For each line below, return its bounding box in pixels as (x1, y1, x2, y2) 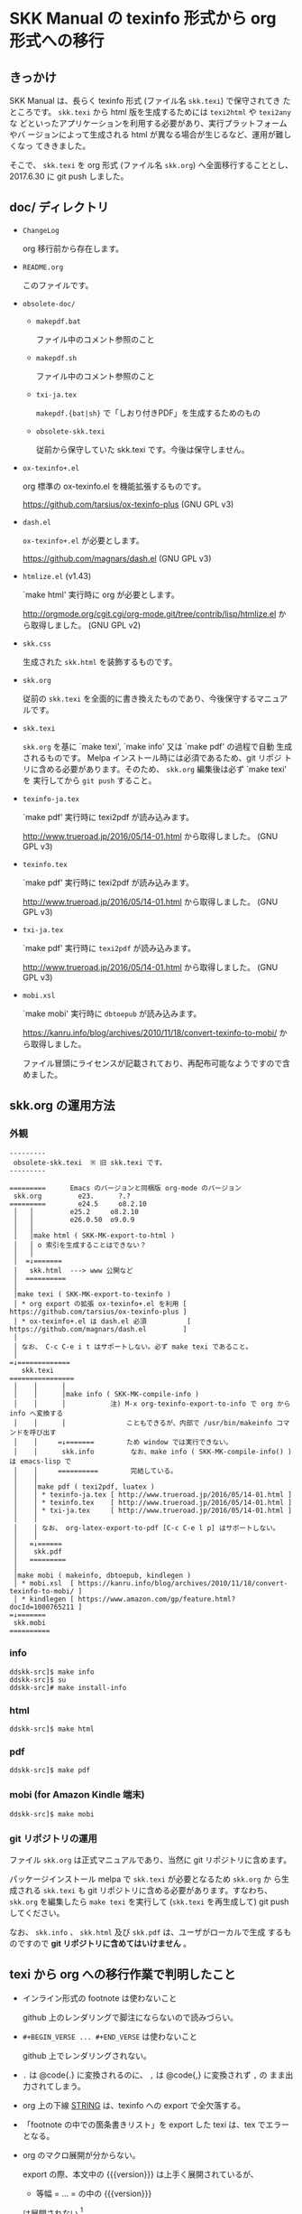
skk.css (22, 639, 51, 649)
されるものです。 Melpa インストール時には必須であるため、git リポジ (22, 752, 282, 763)
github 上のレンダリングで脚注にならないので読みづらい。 (22, 2012, 239, 2022)
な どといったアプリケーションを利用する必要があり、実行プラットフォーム (9, 118, 288, 128)
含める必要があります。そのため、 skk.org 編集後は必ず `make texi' (38, 763, 287, 774)
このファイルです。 (22, 279, 94, 290)
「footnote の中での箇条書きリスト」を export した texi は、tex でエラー (22, 2119, 290, 2130)
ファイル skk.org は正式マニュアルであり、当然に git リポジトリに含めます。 (9, 1854, 291, 1865)
